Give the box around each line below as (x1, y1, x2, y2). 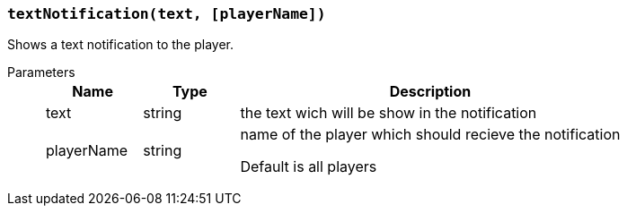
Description (389, 82, 472, 101)
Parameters (7, 64, 75, 81)
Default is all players (240, 158, 377, 176)
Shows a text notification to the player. (7, 37, 234, 53)
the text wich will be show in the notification (240, 104, 537, 123)
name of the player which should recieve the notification (240, 125, 621, 144)
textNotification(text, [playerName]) (7, 5, 326, 22)
